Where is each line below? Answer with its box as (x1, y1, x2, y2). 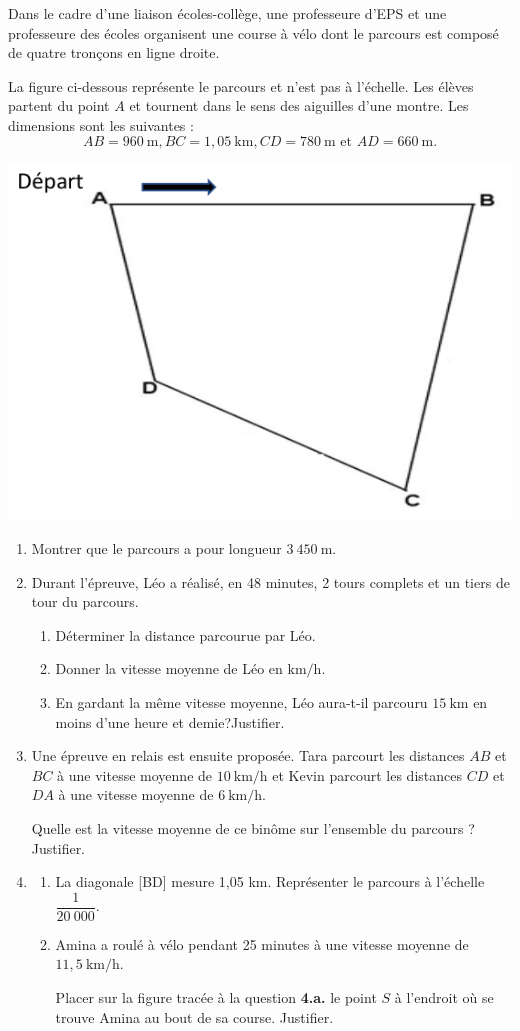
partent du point (8, 95, 110, 116)
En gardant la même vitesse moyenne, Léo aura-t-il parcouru (55, 692, 428, 713)
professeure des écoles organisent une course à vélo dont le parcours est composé (8, 22, 499, 43)
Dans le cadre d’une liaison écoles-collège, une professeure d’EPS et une (8, 3, 447, 23)
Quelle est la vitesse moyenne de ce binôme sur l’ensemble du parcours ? (31, 818, 475, 838)
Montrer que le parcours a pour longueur (31, 538, 282, 559)
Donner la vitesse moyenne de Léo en (55, 658, 283, 679)
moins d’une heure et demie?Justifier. (55, 711, 285, 732)
